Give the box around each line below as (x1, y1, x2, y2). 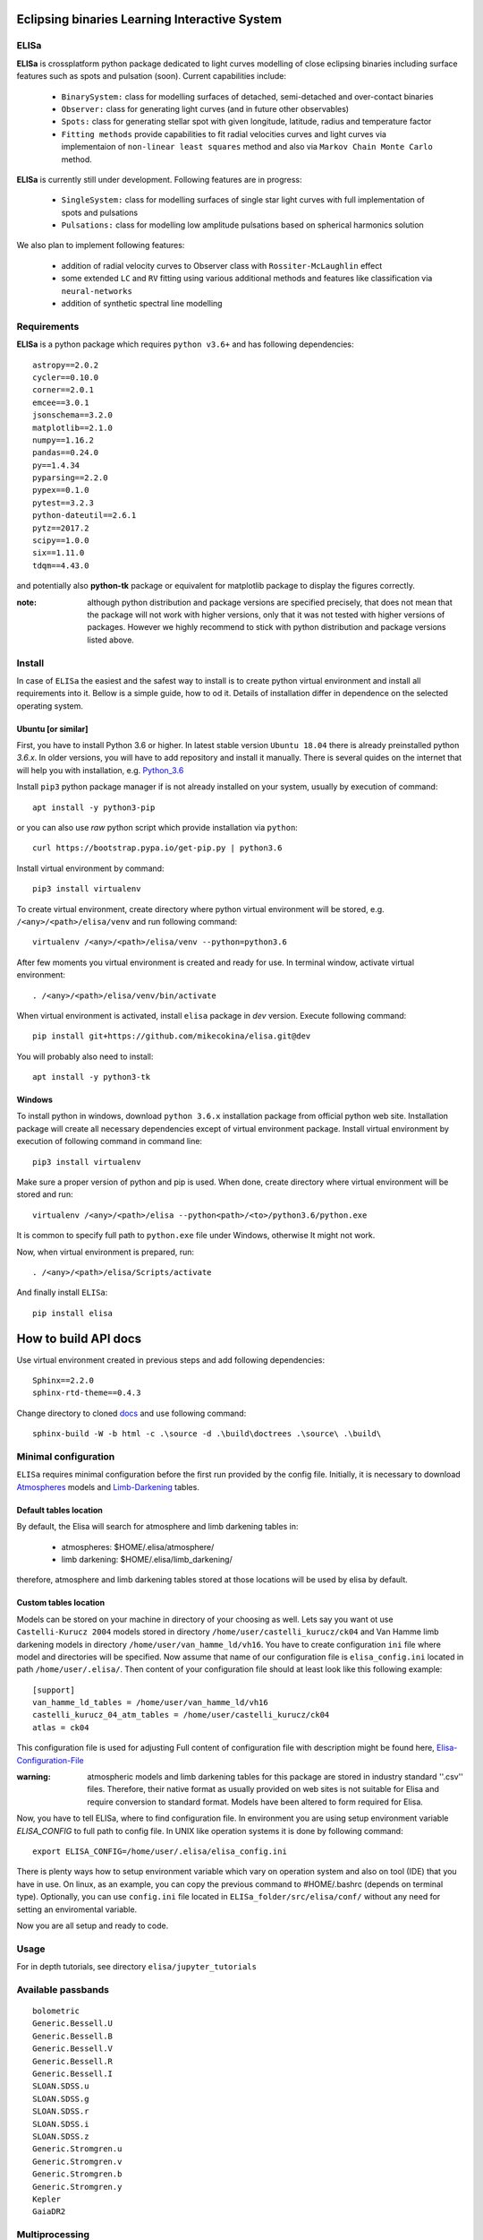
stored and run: (16, 1189, 73, 1200)
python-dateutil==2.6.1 (32, 511, 137, 521)
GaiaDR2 (32, 2207, 66, 2217)
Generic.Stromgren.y (32, 2182, 123, 2192)
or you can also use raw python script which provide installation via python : (16, 823, 299, 833)
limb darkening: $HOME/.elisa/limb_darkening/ (61, 1554, 233, 1564)
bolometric (32, 2006, 80, 2016)
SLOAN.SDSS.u (32, 2081, 89, 2091)
